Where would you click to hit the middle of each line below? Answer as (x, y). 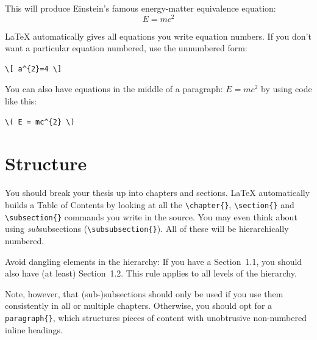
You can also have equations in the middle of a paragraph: (114, 89)
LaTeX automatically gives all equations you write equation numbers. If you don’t (158, 36)
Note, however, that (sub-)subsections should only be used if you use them (144, 293)
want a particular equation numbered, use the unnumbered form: (126, 48)
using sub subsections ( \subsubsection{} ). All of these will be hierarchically (147, 229)
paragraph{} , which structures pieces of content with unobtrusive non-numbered (156, 317)
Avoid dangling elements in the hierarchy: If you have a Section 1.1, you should (154, 261)
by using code (287, 89)
